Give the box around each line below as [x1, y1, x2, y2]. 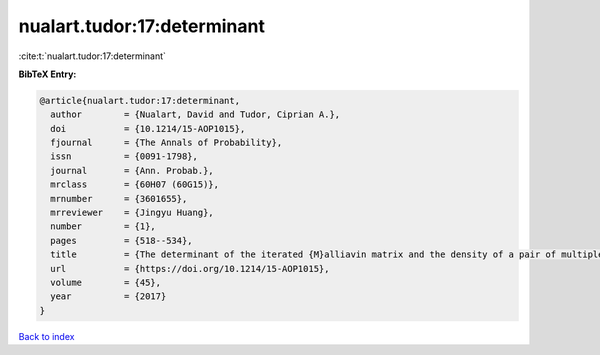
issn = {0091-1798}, [50, 151, 199, 162]
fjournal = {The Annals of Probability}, [50, 137, 283, 149]
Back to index [18, 330, 75, 342]
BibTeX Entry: [18, 68, 77, 80]
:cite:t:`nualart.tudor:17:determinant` [18, 50, 167, 62]
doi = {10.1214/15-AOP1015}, [50, 123, 246, 134]
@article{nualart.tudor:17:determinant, [39, 95, 240, 106]
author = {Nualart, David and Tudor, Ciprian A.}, [50, 109, 341, 120]
